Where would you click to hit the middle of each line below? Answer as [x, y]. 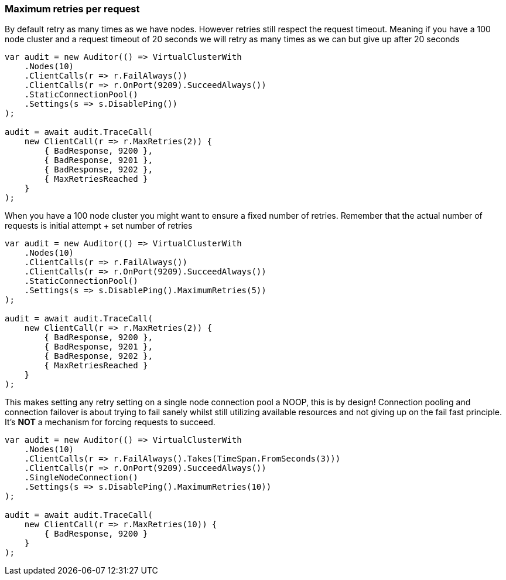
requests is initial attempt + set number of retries [99, 226]
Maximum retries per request [72, 9]
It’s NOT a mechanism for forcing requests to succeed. [110, 422]
